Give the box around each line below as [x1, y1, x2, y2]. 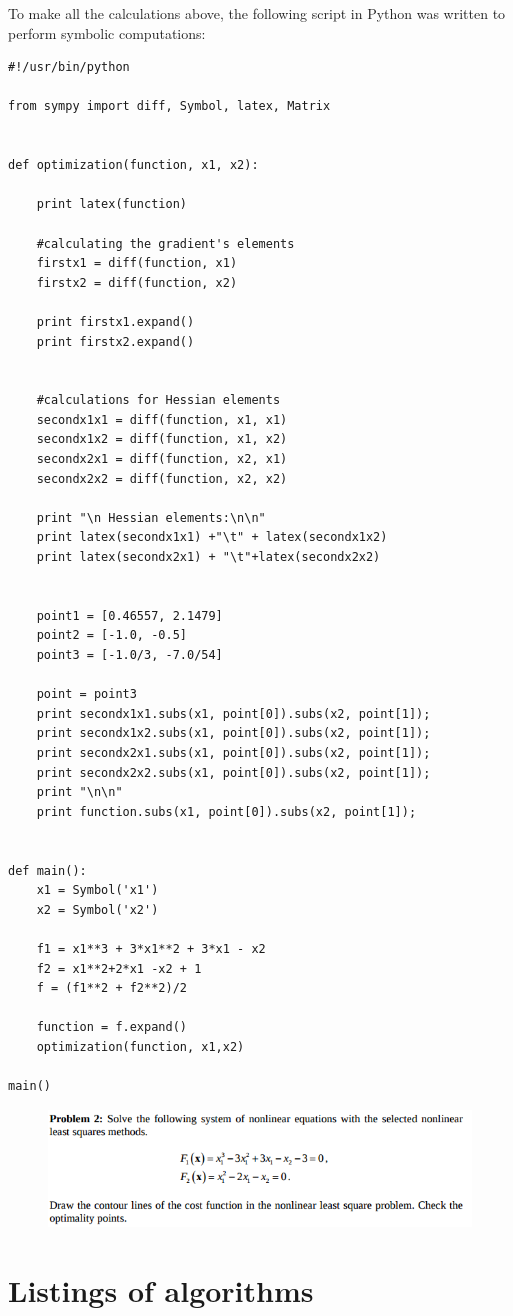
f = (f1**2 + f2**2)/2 [36, 981, 187, 996]
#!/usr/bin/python [8, 60, 130, 75]
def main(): [8, 863, 87, 878]
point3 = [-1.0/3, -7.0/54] [36, 648, 223, 662]
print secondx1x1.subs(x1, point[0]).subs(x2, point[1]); [36, 706, 431, 721]
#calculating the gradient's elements [36, 236, 295, 251]
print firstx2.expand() [36, 334, 195, 349]
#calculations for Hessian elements [36, 393, 281, 408]
